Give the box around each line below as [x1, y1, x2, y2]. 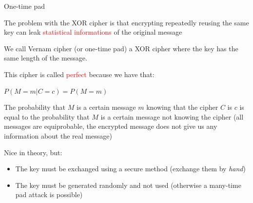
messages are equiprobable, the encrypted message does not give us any [4, 121, 217, 131]
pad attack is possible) [15, 189, 83, 200]
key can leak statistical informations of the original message [4, 27, 182, 37]
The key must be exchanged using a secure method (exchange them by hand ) [15, 163, 246, 174]
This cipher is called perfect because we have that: [4, 69, 155, 79]
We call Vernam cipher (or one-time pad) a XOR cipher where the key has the [4, 43, 238, 53]
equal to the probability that [4, 111, 90, 122]
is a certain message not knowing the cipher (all [100, 111, 244, 122]
